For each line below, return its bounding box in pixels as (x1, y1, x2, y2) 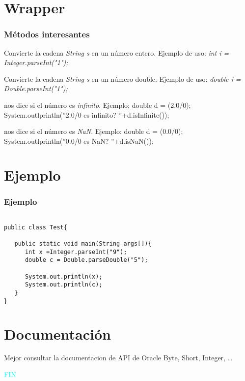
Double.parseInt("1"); (4, 83, 68, 94)
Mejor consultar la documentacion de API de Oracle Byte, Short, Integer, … (4, 352, 233, 363)
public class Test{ (4, 223, 67, 231)
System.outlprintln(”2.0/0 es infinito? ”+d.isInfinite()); (4, 109, 169, 120)
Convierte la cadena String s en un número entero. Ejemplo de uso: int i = (4, 47, 229, 58)
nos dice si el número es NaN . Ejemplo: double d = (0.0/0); (4, 126, 183, 136)
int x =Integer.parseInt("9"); (25, 248, 127, 255)
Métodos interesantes (4, 28, 90, 40)
